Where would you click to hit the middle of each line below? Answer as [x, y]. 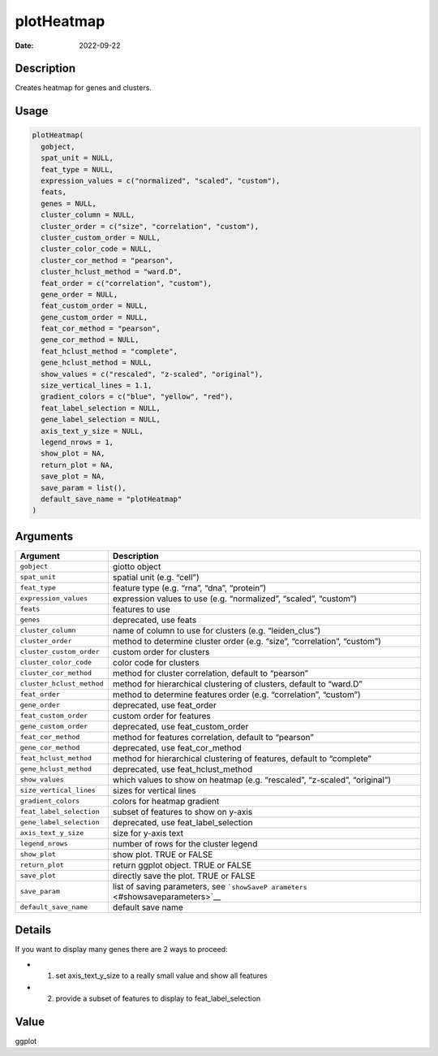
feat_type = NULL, [77, 169]
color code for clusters [156, 662]
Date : [24, 45]
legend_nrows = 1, [77, 442]
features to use [141, 609]
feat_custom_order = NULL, [94, 306]
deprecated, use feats [155, 620]
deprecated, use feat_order [164, 705]
